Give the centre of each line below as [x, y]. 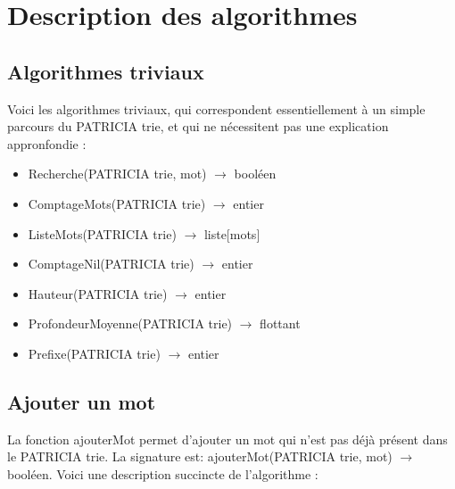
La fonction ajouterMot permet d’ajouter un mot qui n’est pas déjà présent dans [227, 439]
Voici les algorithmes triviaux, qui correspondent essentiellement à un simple [216, 108]
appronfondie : [47, 143]
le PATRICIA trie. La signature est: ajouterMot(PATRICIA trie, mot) [200, 456]
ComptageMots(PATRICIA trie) [117, 203]
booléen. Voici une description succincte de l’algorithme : [163, 473]
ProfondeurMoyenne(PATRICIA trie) [130, 323]
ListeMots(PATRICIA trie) [102, 233]
